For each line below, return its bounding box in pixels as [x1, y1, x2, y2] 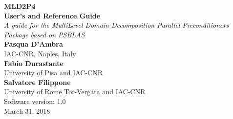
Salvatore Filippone [4, 77, 71, 87]
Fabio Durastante [4, 58, 64, 68]
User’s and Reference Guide [4, 10, 101, 20]
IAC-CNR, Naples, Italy [4, 48, 76, 58]
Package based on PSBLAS [4, 29, 85, 39]
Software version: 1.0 [4, 96, 66, 106]
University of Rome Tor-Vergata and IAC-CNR [4, 86, 146, 97]
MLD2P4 [4, 1, 36, 11]
